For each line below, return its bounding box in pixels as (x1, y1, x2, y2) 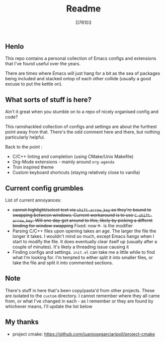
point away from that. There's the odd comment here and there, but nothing (5, 129, 160, 135)
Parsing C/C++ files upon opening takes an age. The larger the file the (12, 228, 157, 234)
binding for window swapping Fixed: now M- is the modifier (12, 222, 133, 228)
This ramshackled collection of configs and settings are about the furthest (5, 124, 157, 130)
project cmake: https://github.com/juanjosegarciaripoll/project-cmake (12, 331, 155, 337)
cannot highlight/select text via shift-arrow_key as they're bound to (12, 206, 152, 212)
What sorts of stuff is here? (5, 95, 92, 104)
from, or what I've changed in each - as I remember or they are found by (5, 298, 154, 304)
